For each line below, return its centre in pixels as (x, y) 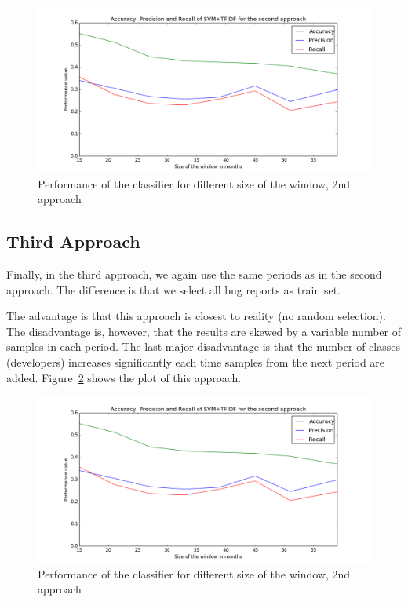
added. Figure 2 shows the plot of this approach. (124, 377)
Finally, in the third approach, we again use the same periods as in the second (194, 274)
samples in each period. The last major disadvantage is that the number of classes (203, 347)
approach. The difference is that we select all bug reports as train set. (173, 289)
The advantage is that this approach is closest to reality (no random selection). (196, 316)
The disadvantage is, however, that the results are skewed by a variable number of (204, 331)
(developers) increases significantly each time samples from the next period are (196, 361)
